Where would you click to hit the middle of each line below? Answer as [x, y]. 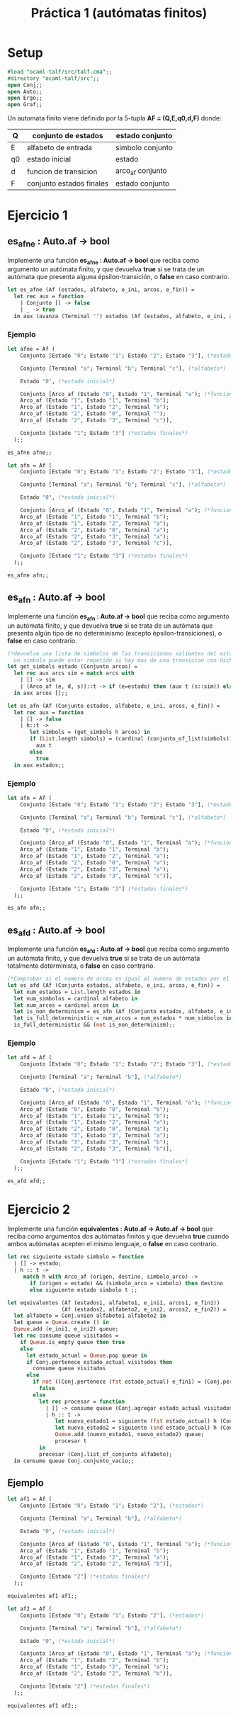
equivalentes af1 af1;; [42, 1596]
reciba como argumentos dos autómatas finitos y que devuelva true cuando [118, 1236]
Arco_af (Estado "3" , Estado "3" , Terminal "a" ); [95, 1136]
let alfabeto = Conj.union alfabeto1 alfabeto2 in [90, 1316]
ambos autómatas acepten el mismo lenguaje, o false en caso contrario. [113, 1244]
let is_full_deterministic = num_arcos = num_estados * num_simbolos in [123, 1018]
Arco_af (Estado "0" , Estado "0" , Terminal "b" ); [95, 1109]
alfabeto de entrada [60, 148]
